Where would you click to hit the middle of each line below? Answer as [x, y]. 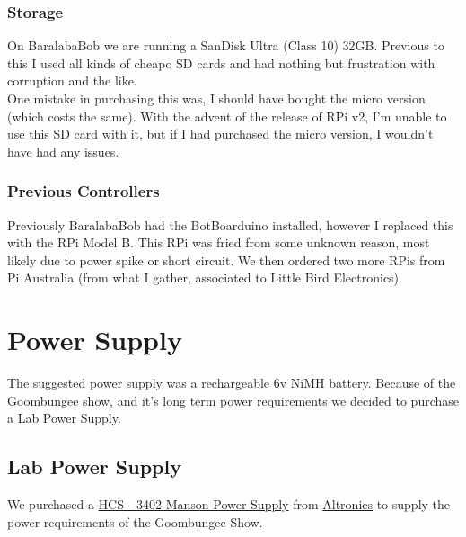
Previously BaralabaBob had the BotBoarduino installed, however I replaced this [230, 224]
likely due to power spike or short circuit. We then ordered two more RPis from [226, 260]
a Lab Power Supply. [64, 418]
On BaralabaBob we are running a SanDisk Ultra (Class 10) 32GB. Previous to [226, 45]
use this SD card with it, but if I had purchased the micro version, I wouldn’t [220, 134]
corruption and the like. [72, 81]
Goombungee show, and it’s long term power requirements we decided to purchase [233, 400]
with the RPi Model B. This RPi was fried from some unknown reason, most [219, 242]
